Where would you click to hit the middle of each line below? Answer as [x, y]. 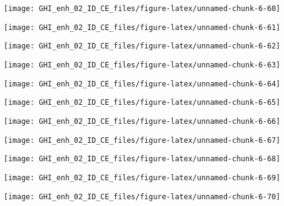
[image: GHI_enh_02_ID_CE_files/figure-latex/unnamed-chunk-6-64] [142, 84]
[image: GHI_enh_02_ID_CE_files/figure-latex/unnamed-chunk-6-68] [142, 159]
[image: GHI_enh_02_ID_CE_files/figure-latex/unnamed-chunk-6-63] [142, 65]
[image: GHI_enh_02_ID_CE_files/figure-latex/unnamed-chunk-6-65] [142, 103]
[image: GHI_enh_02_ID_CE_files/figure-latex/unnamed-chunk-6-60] [142, 9]
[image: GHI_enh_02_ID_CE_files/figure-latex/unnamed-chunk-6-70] [142, 196]
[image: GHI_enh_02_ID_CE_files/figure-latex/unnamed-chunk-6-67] [142, 140]
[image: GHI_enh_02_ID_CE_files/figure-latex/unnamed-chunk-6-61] [142, 27]
